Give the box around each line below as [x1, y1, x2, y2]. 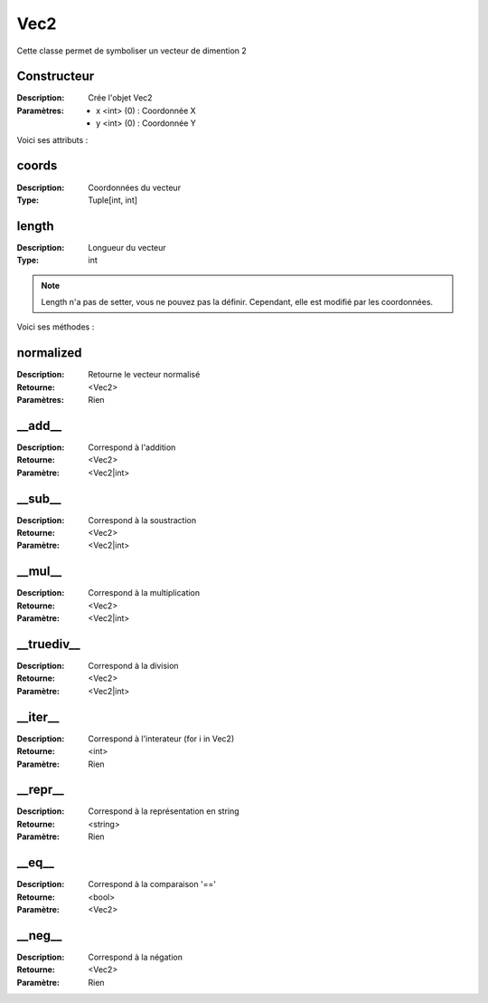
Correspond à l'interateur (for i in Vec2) [88, 733, 235, 744]
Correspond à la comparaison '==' [88, 879, 217, 890]
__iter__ [16, 709, 60, 724]
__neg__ [16, 928, 62, 943]
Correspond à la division [88, 661, 180, 672]
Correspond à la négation [88, 951, 183, 962]
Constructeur [16, 69, 95, 84]
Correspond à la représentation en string [88, 806, 239, 817]
